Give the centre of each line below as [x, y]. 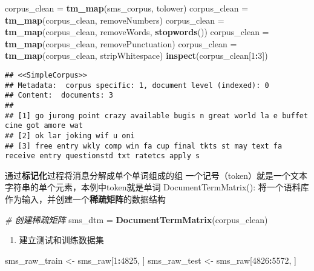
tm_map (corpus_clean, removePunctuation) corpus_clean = [121, 43]
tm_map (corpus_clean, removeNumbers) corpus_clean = [115, 20]
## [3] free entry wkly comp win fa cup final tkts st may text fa [144, 146]
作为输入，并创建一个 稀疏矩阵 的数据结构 [85, 199]
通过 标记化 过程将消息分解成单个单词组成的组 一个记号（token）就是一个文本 [156, 175]
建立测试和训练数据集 [61, 240]
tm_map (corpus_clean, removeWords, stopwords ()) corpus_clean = [137, 32]
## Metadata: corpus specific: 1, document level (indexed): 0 [137, 85]
